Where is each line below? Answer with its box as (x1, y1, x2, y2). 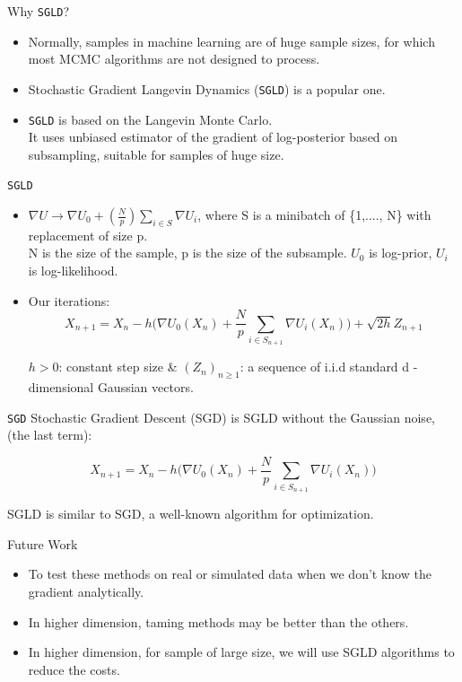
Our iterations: (28, 291, 110, 310)
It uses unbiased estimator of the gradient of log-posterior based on (28, 127, 398, 146)
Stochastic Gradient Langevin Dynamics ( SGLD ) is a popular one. (28, 79, 386, 98)
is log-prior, (369, 243, 432, 262)
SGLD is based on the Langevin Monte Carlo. (28, 109, 273, 128)
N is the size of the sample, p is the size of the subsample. (28, 243, 347, 262)
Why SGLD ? (7, 2, 70, 20)
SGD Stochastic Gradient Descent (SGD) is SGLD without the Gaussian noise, (7, 407, 435, 426)
